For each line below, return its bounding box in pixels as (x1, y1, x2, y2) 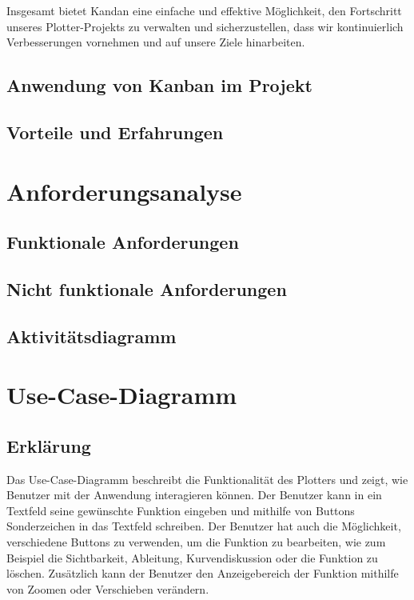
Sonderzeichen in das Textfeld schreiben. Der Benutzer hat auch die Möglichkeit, (6, 518, 401, 534)
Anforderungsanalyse (6, 174, 242, 207)
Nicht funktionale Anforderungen (6, 276, 287, 301)
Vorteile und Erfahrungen (6, 119, 224, 144)
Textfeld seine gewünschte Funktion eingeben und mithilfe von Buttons (6, 502, 355, 518)
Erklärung (6, 433, 91, 458)
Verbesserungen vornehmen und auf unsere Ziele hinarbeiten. (6, 34, 305, 50)
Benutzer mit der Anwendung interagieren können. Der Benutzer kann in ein (6, 486, 382, 503)
